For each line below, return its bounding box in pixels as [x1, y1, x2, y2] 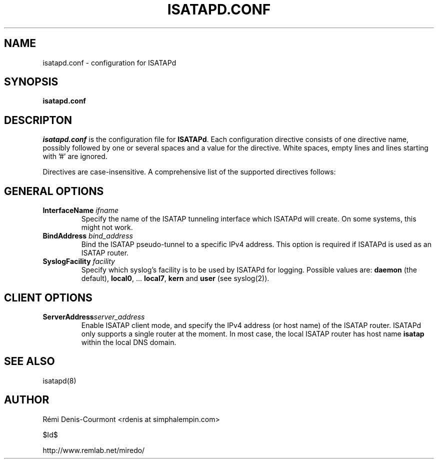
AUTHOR [4, 393, 49, 406]
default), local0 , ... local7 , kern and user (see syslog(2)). [81, 274, 269, 283]
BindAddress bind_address [42, 231, 133, 240]
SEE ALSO [4, 355, 55, 368]
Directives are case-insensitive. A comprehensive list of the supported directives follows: [42, 167, 336, 176]
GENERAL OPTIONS [4, 184, 104, 197]
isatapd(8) [42, 376, 76, 385]
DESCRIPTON [4, 113, 72, 126]
